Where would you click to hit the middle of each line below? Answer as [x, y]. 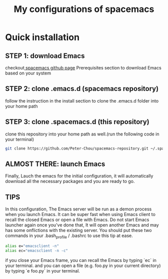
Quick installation [42, 37]
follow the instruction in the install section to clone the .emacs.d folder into [82, 100]
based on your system [28, 73]
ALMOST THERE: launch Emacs [55, 164]
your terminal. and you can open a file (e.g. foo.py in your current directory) [83, 265]
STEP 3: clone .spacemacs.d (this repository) [77, 122]
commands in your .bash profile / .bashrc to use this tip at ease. [69, 236]
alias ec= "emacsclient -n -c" [37, 250]
